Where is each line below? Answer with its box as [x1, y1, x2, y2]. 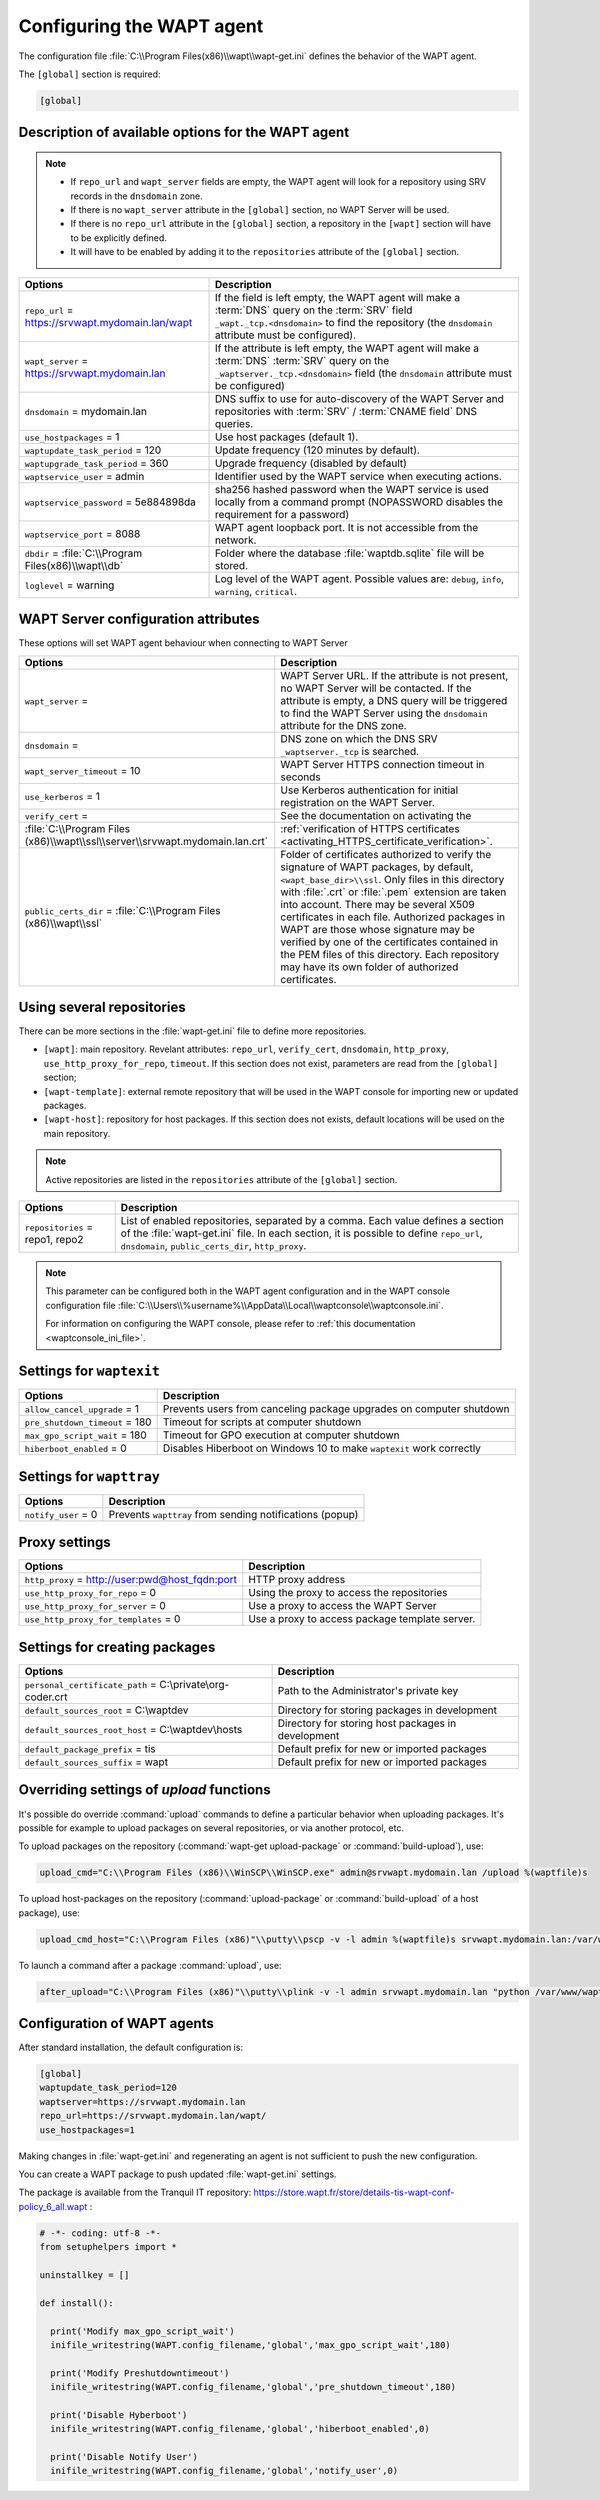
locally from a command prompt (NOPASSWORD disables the [214, 495, 504, 509]
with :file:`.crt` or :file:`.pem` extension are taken [280, 885, 507, 899]
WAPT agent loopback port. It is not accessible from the [214, 520, 479, 534]
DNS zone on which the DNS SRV [280, 731, 439, 745]
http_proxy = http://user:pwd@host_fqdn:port [24, 1573, 237, 1587]
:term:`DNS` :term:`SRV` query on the [214, 353, 390, 367]
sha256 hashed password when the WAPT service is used [214, 482, 489, 496]
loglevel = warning [24, 578, 115, 592]
